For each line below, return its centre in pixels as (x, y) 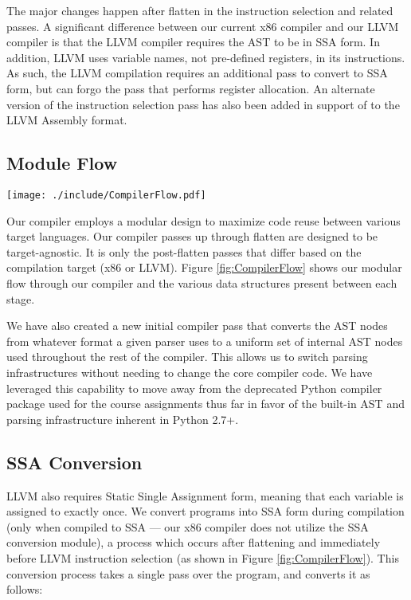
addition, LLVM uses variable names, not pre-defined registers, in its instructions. (206, 57)
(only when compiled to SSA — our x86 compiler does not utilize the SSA (188, 526)
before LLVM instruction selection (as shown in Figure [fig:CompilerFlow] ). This (203, 557)
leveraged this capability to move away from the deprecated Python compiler (194, 388)
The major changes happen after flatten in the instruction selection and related (200, 10)
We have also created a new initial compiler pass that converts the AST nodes (197, 325)
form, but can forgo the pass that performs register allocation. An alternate (191, 88)
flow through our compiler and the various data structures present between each (202, 282)
